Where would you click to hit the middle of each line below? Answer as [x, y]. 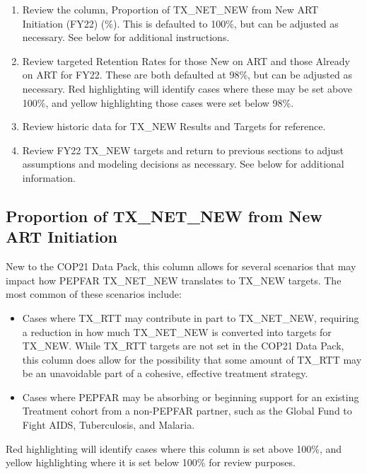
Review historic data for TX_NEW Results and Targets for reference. [174, 126]
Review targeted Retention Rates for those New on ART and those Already [186, 60]
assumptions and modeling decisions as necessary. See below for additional [183, 164]
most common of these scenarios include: [94, 294]
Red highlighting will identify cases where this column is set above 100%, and [174, 448]
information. [49, 177]
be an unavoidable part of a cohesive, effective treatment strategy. [165, 373]
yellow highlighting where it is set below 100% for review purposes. [151, 462]
